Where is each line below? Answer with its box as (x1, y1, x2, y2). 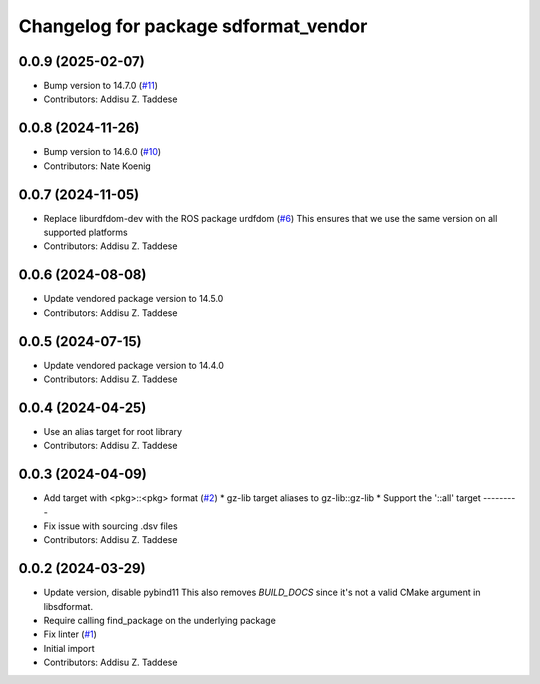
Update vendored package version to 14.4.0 (43, 359, 225, 371)
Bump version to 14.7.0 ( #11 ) (43, 80, 159, 92)
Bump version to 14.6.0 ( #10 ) (43, 146, 162, 158)
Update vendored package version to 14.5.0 (43, 293, 224, 305)
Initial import (43, 642, 95, 654)
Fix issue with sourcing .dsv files (43, 520, 179, 532)
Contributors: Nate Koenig (43, 160, 152, 172)
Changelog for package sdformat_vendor (18, 15, 368, 37)
